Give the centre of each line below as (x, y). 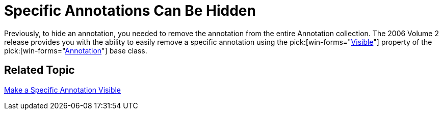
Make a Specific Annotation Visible (63, 90)
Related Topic (40, 70)
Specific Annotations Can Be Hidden (130, 11)
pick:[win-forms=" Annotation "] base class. (76, 50)
